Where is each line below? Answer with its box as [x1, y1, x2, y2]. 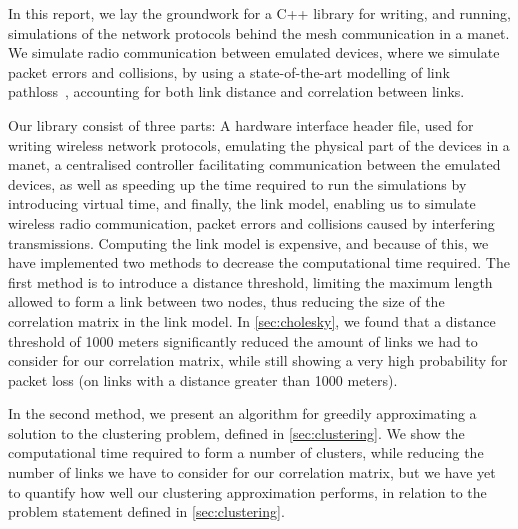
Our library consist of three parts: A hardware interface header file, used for [8, 114, 474, 135]
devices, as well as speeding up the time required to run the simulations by [8, 173, 467, 194]
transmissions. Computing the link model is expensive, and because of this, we [8, 232, 489, 253]
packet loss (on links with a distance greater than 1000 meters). [8, 369, 398, 390]
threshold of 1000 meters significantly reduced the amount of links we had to [8, 330, 478, 351]
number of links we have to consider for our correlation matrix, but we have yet [8, 462, 496, 483]
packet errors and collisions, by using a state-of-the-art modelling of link [8, 61, 450, 82]
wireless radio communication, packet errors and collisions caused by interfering [8, 212, 495, 233]
